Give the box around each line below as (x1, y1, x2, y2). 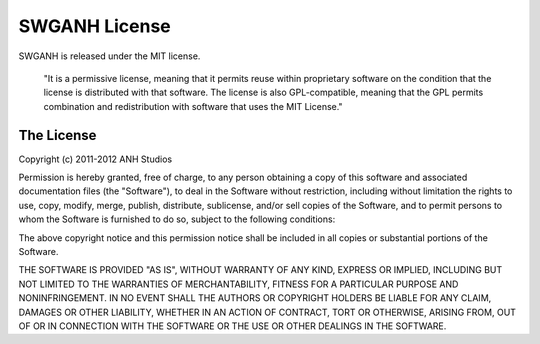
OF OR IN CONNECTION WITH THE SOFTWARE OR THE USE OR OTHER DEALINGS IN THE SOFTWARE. (18, 320, 447, 332)
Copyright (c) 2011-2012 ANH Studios (18, 153, 173, 165)
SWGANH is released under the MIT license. (18, 50, 201, 62)
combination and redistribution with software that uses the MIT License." (43, 100, 344, 112)
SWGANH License (18, 15, 172, 37)
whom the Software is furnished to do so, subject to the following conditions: (18, 213, 336, 225)
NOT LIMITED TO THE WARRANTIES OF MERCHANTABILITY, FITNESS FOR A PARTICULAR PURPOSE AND (18, 278, 459, 290)
